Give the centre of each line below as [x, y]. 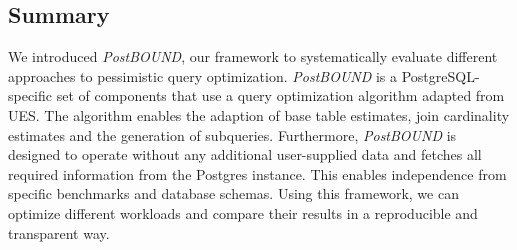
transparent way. [59, 232]
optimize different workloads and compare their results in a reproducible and [243, 212]
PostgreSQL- [440, 75]
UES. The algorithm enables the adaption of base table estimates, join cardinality [259, 114]
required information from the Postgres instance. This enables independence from [257, 173]
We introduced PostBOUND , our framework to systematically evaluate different [253, 56]
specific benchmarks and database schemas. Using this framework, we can [233, 193]
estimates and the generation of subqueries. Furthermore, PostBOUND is [232, 134]
